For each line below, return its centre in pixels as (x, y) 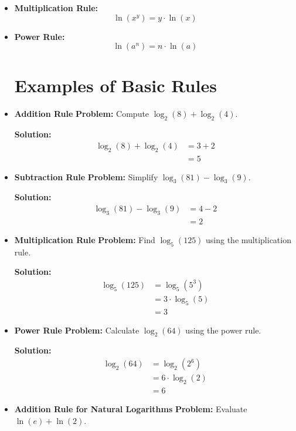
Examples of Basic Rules (115, 85)
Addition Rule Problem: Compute (82, 114)
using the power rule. (223, 330)
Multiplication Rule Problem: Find (85, 239)
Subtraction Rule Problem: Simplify (86, 176)
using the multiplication (249, 239)
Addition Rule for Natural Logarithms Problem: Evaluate (131, 408)
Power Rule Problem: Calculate (77, 330)
